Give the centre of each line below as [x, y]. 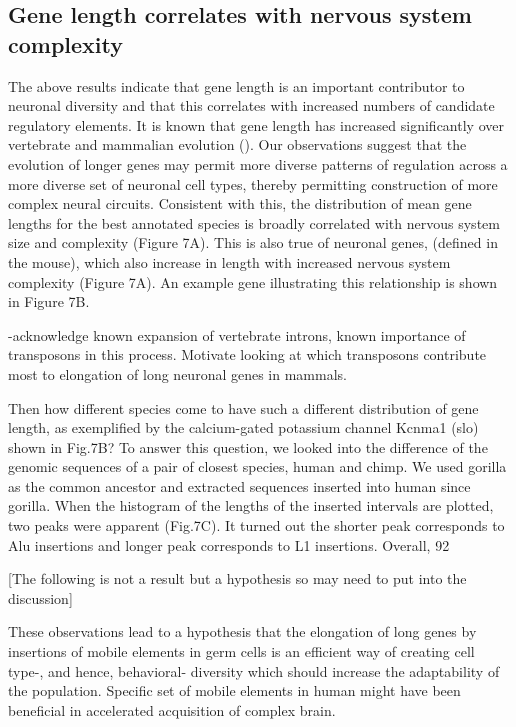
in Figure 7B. [49, 301]
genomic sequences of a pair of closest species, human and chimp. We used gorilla [257, 466]
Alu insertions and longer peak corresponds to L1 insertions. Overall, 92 [229, 544]
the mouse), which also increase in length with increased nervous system [229, 261]
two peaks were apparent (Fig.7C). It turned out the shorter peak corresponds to [256, 525]
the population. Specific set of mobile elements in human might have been [234, 690]
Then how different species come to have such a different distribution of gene [243, 407]
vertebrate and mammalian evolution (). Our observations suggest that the [237, 144]
